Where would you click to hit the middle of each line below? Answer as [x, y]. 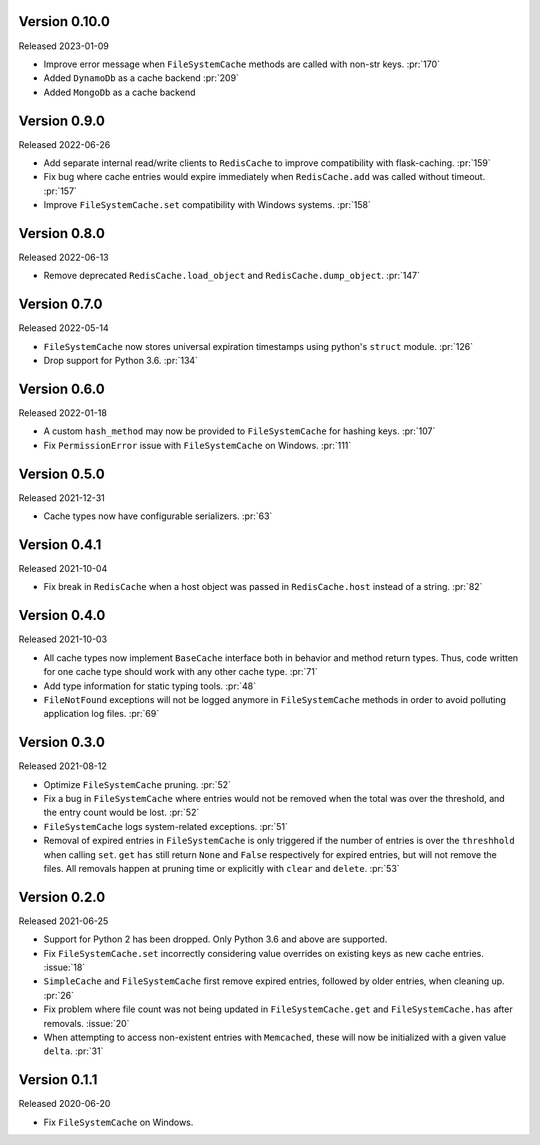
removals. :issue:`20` [86, 1023]
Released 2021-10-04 [63, 569]
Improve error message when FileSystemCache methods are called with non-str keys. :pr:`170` [241, 64]
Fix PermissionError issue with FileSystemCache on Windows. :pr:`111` [197, 445]
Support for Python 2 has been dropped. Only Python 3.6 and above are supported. [215, 939]
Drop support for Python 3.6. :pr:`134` [121, 361]
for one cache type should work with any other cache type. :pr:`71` [181, 672]
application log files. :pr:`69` [101, 714]
